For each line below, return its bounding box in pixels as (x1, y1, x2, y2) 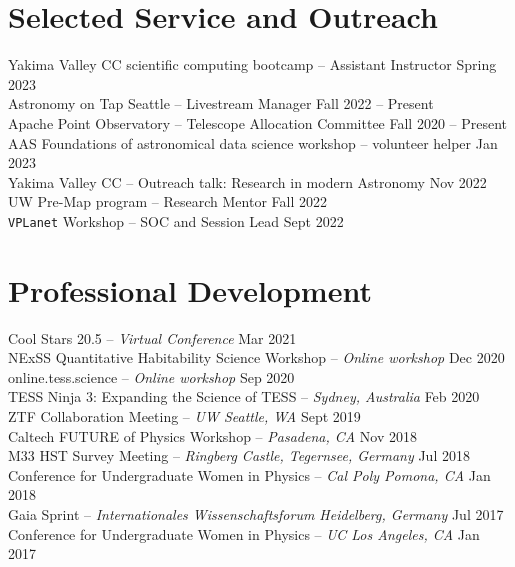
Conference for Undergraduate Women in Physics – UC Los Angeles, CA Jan (8, 523, 480, 544)
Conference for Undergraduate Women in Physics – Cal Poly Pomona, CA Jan (8, 464, 491, 485)
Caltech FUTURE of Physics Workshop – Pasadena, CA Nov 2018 (8, 425, 417, 446)
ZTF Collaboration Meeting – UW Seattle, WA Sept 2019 (8, 406, 361, 427)
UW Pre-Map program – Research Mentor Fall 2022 (8, 191, 327, 212)
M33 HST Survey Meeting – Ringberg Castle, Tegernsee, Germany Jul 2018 (8, 445, 470, 466)
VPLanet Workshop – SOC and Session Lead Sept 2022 (8, 210, 344, 231)
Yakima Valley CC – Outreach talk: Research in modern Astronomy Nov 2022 (8, 171, 487, 192)
